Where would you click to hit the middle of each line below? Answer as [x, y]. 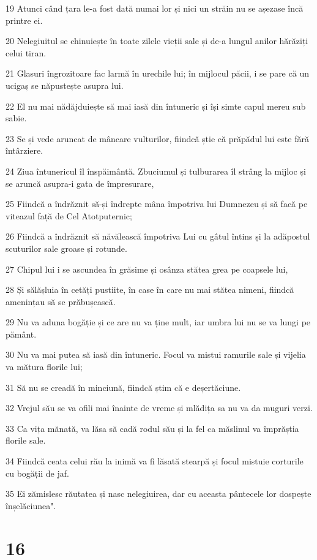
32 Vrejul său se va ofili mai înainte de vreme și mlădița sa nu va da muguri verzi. [159, 408]
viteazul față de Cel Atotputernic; [69, 215]
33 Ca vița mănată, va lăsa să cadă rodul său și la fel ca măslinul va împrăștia [152, 428]
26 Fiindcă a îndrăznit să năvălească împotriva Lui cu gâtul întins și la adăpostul [158, 236]
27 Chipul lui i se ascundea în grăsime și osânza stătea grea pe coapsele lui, [147, 269]
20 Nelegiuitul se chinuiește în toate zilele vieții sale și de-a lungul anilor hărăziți [157, 41]
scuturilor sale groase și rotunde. [66, 248]
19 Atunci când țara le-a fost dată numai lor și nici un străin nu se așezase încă [155, 8]
